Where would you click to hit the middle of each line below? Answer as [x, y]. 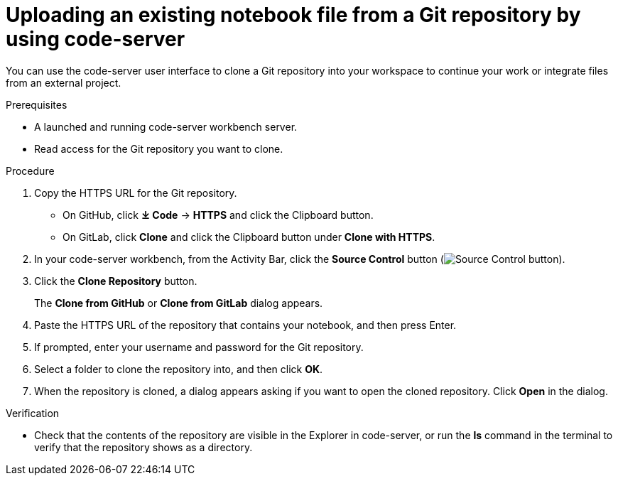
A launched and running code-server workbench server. [166, 126]
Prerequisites [37, 104]
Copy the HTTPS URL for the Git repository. [136, 193]
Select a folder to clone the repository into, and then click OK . [179, 369]
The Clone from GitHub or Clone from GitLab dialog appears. [179, 303]
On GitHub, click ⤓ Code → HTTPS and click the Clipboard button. [218, 215]
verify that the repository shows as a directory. [143, 447]
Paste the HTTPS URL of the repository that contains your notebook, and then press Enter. [245, 325]
